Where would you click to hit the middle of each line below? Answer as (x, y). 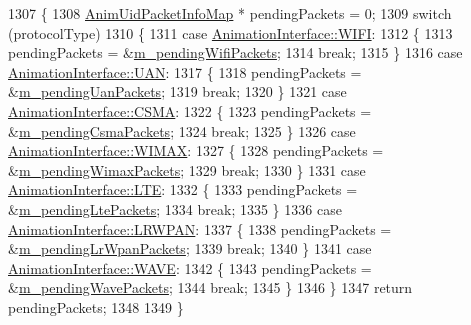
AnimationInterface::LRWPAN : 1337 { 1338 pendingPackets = (200, 228)
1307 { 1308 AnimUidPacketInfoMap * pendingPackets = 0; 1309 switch (230, 13)
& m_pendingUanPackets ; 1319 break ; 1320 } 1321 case (177, 91)
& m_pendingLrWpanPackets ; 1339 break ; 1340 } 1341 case (190, 248)
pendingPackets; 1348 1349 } (96, 306)
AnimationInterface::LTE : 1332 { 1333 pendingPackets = (183, 189)
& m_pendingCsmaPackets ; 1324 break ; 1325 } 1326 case (182, 130)
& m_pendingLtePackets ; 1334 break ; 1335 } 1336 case (175, 208)
